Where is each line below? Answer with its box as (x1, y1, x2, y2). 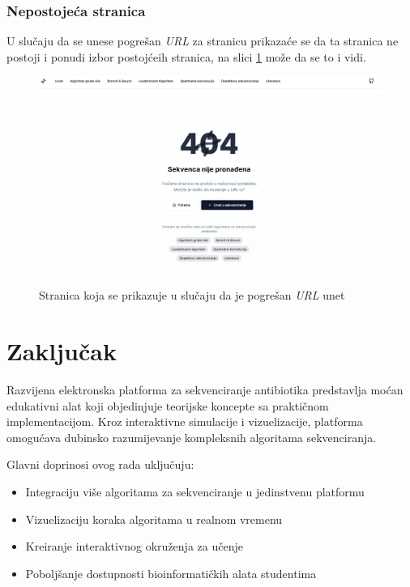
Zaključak (6, 334, 117, 368)
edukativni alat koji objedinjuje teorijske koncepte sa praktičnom (6, 397, 329, 414)
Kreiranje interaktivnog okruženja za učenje (25, 538, 243, 555)
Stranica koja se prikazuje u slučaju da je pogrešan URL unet (39, 287, 345, 304)
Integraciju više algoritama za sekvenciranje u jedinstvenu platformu (25, 483, 365, 500)
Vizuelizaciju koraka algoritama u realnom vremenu (25, 510, 283, 527)
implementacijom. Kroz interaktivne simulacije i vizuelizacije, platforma (6, 413, 363, 430)
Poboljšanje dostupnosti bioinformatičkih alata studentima (25, 564, 317, 581)
